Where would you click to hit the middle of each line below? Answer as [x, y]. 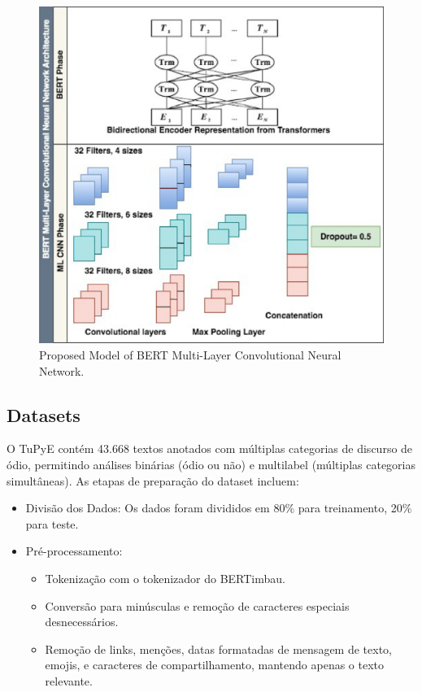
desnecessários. [82, 622]
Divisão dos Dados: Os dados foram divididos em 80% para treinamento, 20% [219, 508]
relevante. [69, 680]
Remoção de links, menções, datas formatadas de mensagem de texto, [218, 648]
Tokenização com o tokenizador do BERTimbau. [165, 579]
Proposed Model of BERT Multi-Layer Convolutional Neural [190, 355]
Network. [62, 370]
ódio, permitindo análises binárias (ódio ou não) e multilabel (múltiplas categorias [211, 465]
